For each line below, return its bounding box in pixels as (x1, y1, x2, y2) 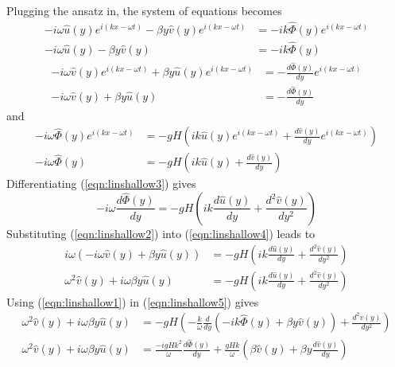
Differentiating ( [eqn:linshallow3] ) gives (6, 175, 196, 192)
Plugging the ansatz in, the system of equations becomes (6, 2, 282, 18)
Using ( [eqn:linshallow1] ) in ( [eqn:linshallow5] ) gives (6, 293, 259, 310)
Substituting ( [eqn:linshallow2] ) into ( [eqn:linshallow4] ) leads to (6, 224, 316, 241)
